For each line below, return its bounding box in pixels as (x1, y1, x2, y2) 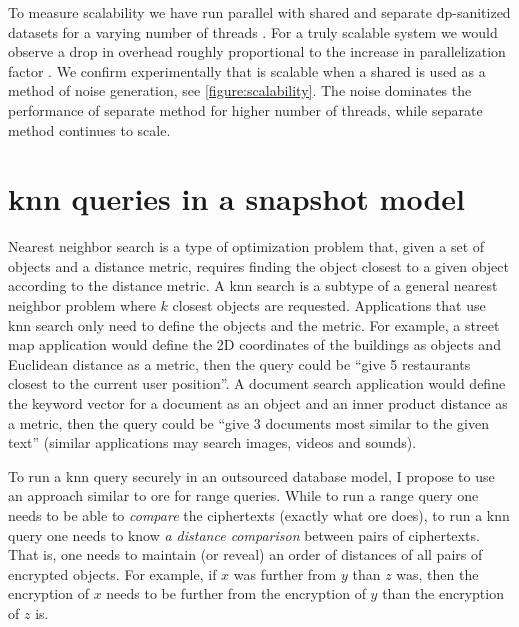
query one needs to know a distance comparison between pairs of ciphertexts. (8, 524, 480, 545)
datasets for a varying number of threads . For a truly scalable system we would (8, 21, 498, 42)
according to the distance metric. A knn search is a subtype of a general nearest (8, 275, 498, 296)
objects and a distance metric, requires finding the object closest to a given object (8, 255, 509, 276)
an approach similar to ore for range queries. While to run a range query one (8, 485, 479, 506)
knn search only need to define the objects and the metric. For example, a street (8, 314, 500, 335)
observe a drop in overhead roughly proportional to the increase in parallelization (8, 41, 506, 62)
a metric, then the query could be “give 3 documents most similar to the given (8, 412, 489, 433)
